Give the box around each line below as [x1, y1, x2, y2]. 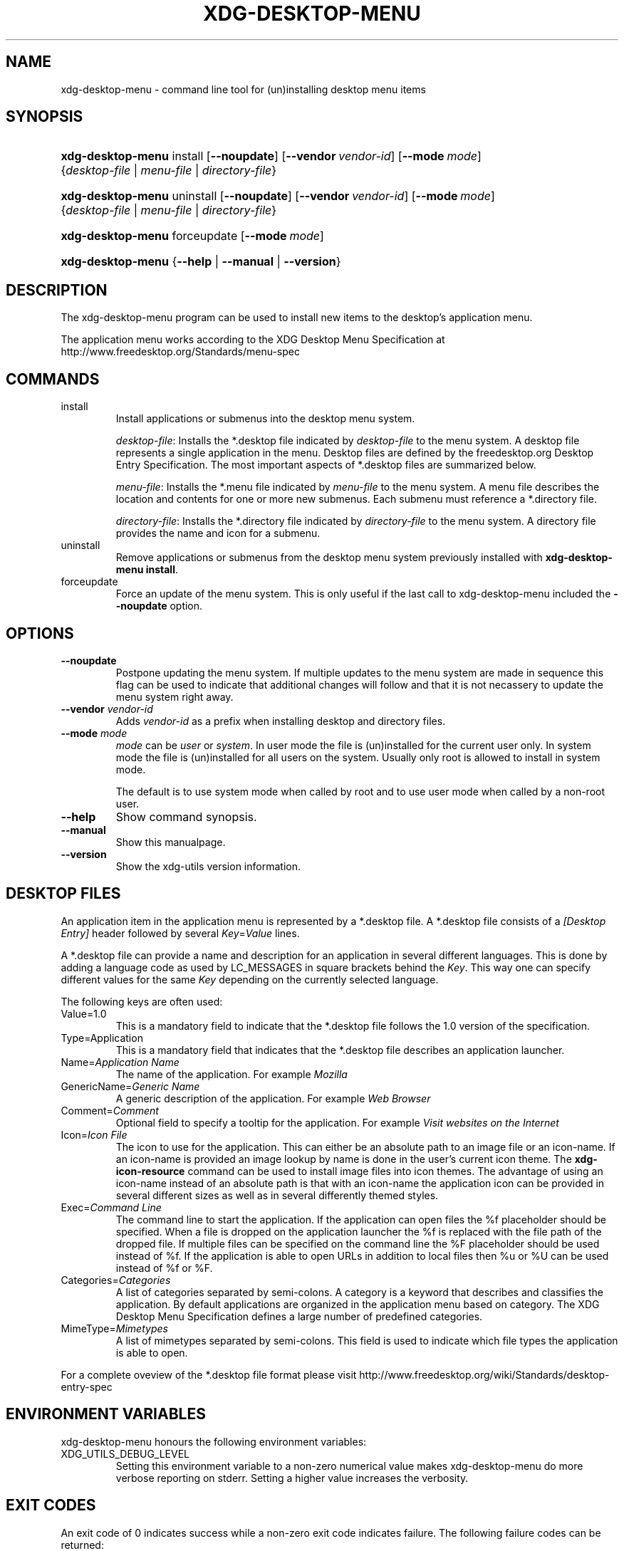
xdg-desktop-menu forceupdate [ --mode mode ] [61, 229, 324, 244]
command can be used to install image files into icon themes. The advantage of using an [187, 1164, 603, 1177]
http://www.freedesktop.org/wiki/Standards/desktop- [359, 1368, 610, 1381]
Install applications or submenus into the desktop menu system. [115, 412, 415, 425]
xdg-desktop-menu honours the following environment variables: [61, 1435, 367, 1448]
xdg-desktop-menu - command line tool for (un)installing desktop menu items [61, 83, 426, 95]
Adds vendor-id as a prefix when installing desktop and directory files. [115, 714, 446, 727]
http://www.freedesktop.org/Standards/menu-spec [61, 345, 300, 358]
